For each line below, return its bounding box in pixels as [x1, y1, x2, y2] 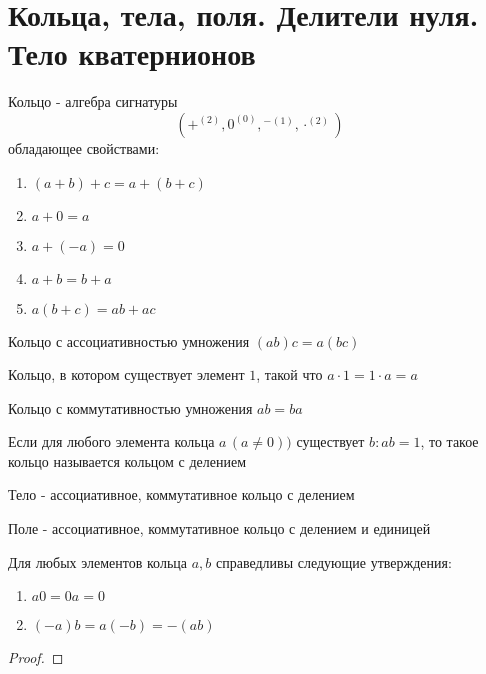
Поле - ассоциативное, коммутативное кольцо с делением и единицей [8, 518, 431, 539]
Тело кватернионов [8, 33, 256, 74]
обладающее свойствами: [8, 137, 160, 158]
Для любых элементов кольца [8, 551, 187, 572]
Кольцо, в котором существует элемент [8, 364, 245, 385]
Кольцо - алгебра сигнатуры [8, 91, 178, 112]
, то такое [420, 431, 479, 452]
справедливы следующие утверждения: [215, 551, 452, 572]
